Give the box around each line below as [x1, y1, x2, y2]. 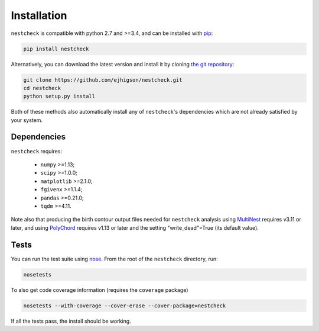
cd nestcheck [23, 85, 61, 91]
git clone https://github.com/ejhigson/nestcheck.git [23, 76, 183, 83]
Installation [11, 9, 67, 22]
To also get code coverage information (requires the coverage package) [11, 286, 188, 293]
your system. [11, 116, 43, 124]
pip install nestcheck [23, 45, 89, 52]
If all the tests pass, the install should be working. [11, 317, 131, 324]
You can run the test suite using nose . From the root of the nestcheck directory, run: [11, 255, 218, 262]
